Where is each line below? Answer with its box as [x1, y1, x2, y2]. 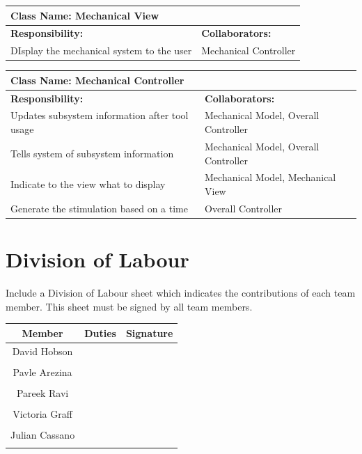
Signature [125, 325, 173, 340]
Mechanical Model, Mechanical [205, 170, 336, 185]
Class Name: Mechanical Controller [10, 72, 184, 87]
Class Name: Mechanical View [10, 8, 159, 22]
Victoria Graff [13, 406, 72, 421]
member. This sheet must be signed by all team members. [6, 299, 253, 313]
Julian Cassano [10, 427, 75, 441]
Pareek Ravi [16, 385, 69, 400]
